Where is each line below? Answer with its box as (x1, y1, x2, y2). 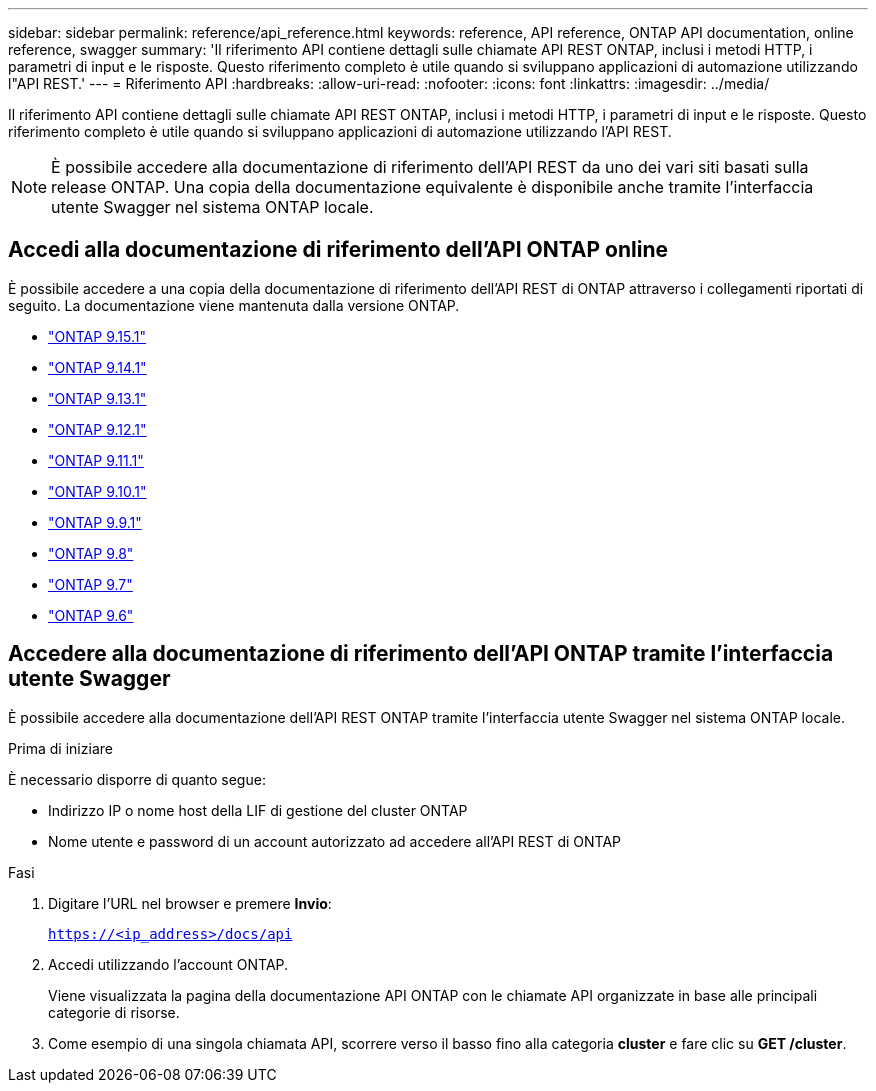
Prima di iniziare (8, 739, 113, 757)
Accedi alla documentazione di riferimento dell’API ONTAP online (8, 237, 669, 263)
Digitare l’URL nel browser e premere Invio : (48, 894, 332, 912)
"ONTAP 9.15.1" (48, 327, 146, 345)
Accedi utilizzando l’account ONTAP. (48, 955, 289, 973)
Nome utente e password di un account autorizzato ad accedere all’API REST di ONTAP (48, 832, 622, 850)
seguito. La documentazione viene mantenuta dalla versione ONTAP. (8, 296, 460, 314)
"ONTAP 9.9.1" (48, 513, 142, 531)
